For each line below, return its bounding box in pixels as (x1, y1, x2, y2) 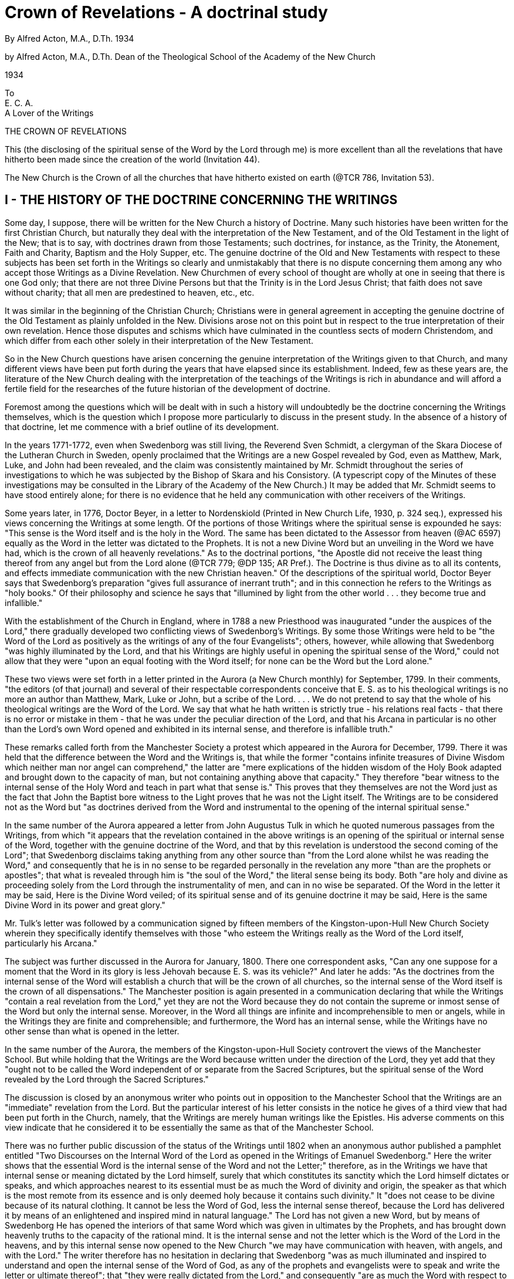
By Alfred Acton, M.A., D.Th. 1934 (5, 33, 134, 43)
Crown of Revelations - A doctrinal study (5, 2, 328, 22)
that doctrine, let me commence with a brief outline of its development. (5, 421, 279, 432)
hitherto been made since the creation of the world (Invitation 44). (5, 154, 260, 164)
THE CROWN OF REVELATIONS (5, 126, 127, 136)
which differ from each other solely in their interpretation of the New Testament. (5, 335, 313, 346)
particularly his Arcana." (5, 938, 97, 948)
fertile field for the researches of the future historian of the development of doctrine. (5, 383, 330, 394)
